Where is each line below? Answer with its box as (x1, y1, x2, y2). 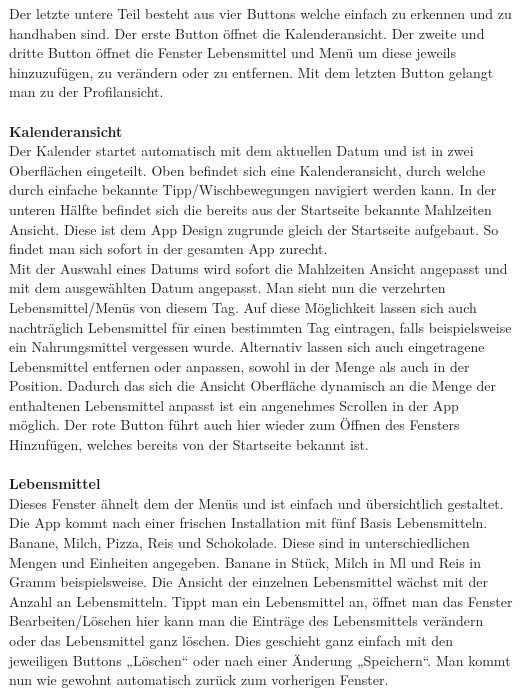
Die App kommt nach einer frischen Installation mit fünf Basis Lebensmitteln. (9, 512, 488, 533)
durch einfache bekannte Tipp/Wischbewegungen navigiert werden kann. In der (9, 179, 497, 200)
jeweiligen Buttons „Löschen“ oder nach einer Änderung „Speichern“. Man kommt (9, 649, 511, 670)
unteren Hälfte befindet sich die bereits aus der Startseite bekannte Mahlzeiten (9, 198, 492, 219)
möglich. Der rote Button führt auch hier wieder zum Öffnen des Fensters (9, 414, 460, 435)
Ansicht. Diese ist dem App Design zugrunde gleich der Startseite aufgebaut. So (9, 218, 499, 239)
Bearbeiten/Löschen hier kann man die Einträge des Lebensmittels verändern (9, 610, 484, 631)
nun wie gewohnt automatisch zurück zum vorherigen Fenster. (9, 669, 389, 690)
